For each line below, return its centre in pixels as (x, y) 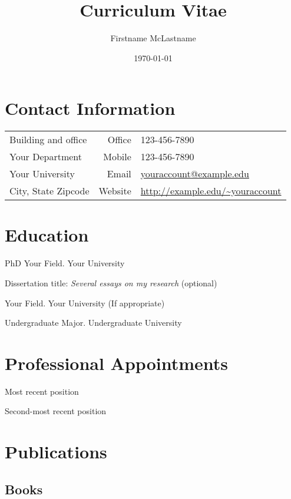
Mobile (117, 157)
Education (47, 235)
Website (115, 191)
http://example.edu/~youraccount (211, 191)
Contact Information (90, 108)
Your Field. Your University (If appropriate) (85, 303)
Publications (56, 452)
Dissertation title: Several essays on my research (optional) (111, 282)
